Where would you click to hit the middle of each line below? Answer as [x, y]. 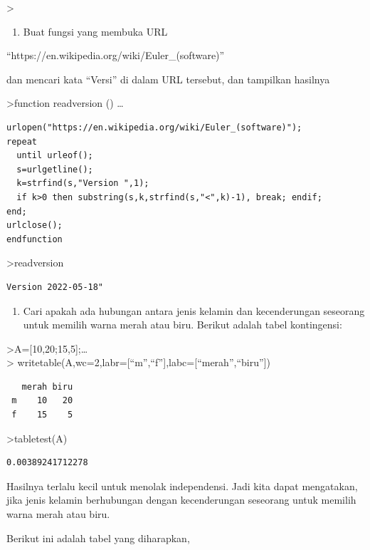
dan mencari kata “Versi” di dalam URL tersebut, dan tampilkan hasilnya [168, 79]
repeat [22, 141]
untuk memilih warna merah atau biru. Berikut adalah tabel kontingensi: [183, 325]
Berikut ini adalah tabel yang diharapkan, [98, 538]
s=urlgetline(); [55, 169]
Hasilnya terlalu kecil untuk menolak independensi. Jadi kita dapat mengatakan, [182, 486]
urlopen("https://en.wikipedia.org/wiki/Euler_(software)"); [154, 127]
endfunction [35, 239]
